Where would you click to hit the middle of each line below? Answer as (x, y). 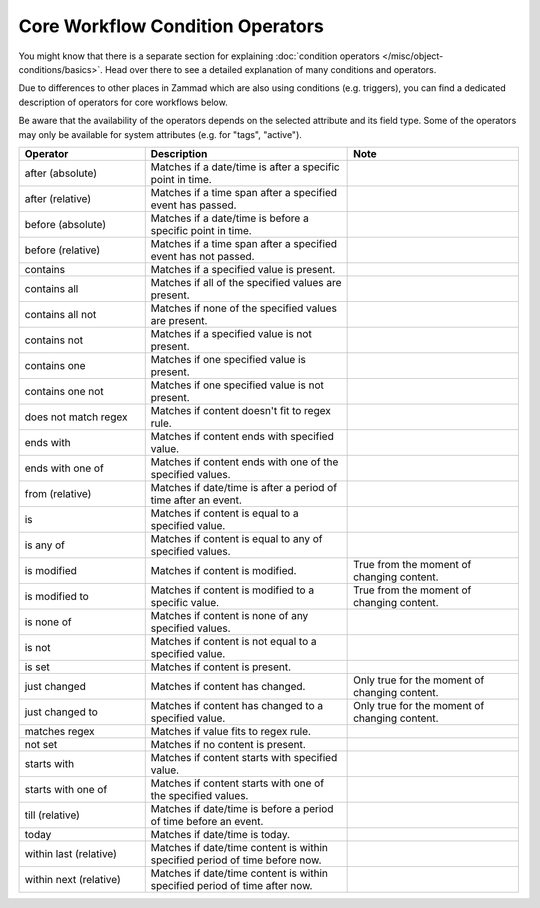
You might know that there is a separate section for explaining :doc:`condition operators (199, 56)
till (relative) (52, 815)
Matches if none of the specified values (243, 308)
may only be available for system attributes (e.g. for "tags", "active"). (160, 134)
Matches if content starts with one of (237, 783)
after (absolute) (61, 173)
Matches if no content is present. (228, 744)
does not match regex (76, 417)
